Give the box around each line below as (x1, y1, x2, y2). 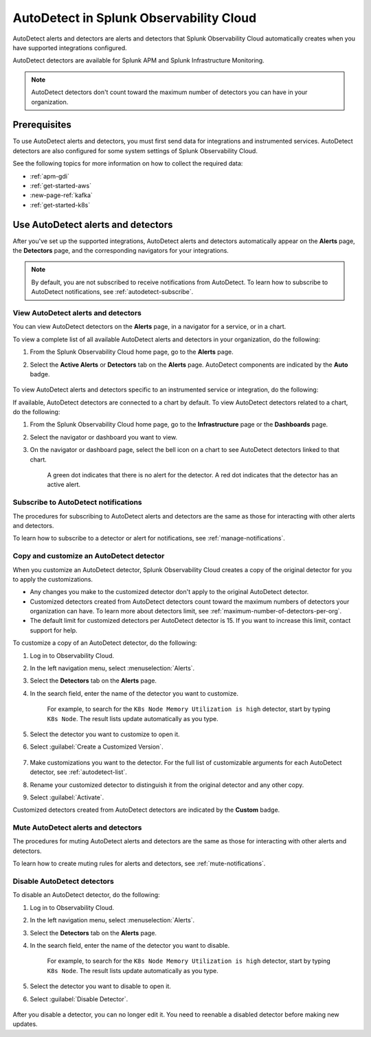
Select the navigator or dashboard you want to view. (30, 433, 178, 441)
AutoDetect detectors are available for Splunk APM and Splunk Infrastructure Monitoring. (12, 56, 265, 65)
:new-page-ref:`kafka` (30, 191, 93, 199)
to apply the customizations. (12, 575, 93, 583)
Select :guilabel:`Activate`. (30, 793, 104, 801)
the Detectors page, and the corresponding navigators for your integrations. (12, 247, 229, 255)
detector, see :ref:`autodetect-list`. (30, 768, 127, 776)
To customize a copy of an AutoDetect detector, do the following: (12, 639, 197, 647)
